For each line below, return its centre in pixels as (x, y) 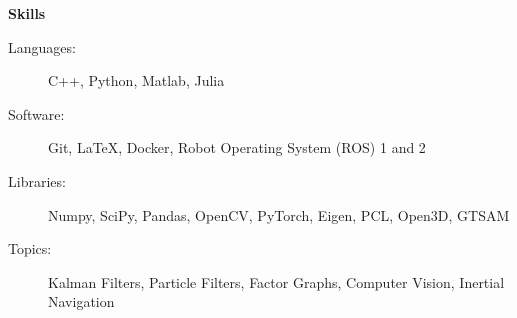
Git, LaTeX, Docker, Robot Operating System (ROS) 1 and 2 (237, 147)
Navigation (81, 301)
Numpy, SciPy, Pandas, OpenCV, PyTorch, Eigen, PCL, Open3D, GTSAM (279, 214)
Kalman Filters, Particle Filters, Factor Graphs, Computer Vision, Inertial (276, 281)
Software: (36, 113)
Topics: (30, 248)
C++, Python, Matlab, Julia (136, 80)
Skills (27, 13)
